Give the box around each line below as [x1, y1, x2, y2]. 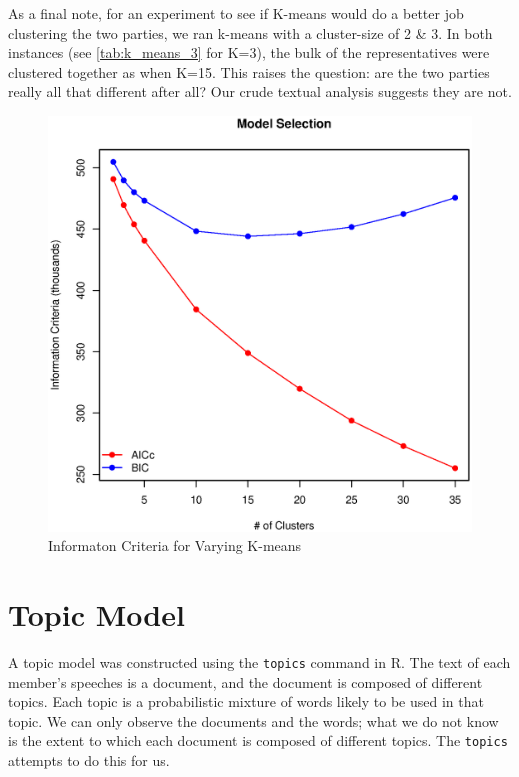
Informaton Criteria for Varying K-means [48, 535, 302, 556]
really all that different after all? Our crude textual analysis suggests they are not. [8, 81, 512, 102]
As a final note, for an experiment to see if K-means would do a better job [8, 3, 464, 23]
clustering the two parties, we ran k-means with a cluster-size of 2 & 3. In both [8, 22, 493, 43]
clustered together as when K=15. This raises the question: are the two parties [8, 61, 490, 82]
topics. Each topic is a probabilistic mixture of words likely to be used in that [8, 691, 484, 712]
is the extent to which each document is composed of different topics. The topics [8, 730, 508, 751]
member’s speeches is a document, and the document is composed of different [8, 671, 483, 692]
